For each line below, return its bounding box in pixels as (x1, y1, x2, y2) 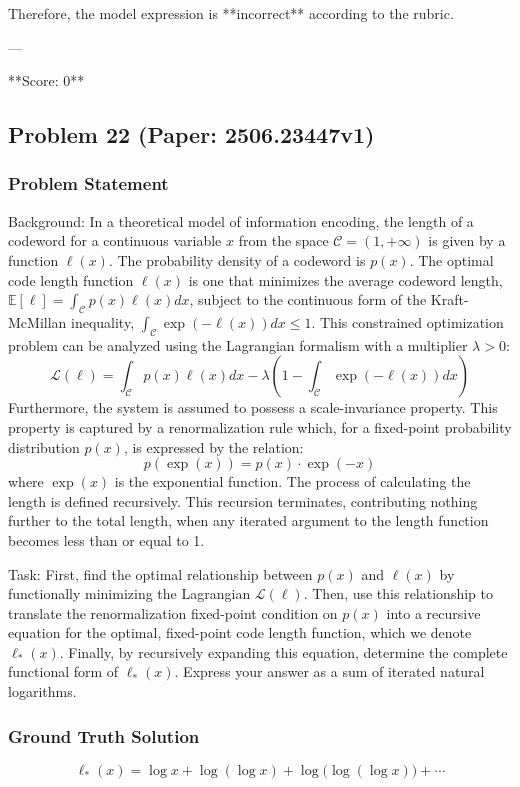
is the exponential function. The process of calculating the (114, 471, 471, 492)
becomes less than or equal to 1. (8, 529, 205, 550)
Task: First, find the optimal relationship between (8, 563, 313, 584)
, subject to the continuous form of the (189, 289, 427, 310)
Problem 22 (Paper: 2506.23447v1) (8, 119, 375, 150)
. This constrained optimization (311, 311, 504, 332)
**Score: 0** (8, 70, 85, 91)
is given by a (428, 230, 506, 251)
